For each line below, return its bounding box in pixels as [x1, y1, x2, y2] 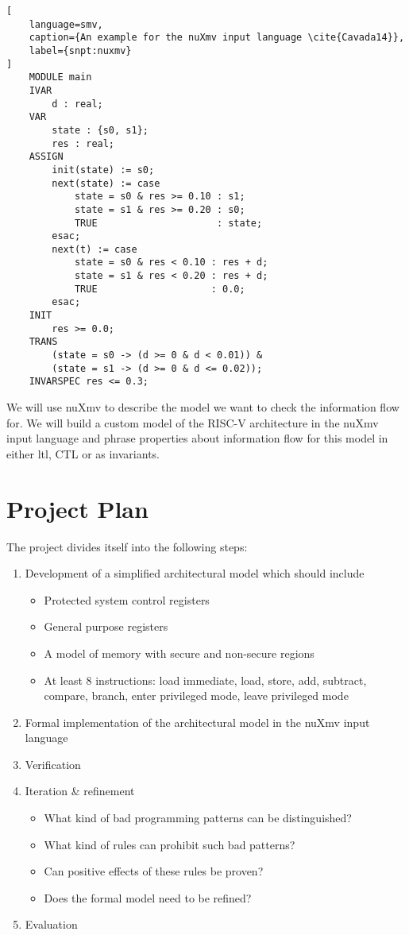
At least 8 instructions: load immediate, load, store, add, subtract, [44, 671, 367, 688]
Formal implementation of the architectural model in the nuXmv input [25, 713, 370, 730]
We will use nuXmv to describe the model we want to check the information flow [6, 399, 399, 415]
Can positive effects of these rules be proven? [44, 863, 264, 879]
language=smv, [29, 18, 103, 30]
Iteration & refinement [25, 782, 135, 799]
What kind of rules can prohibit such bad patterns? [44, 836, 295, 852]
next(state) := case [52, 177, 160, 189]
